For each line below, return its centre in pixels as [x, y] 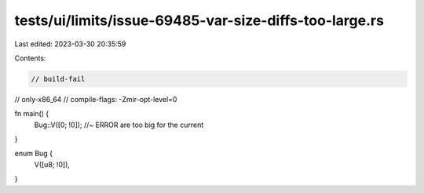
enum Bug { [33, 154]
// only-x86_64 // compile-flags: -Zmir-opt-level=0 [96, 99]
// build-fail [58, 79]
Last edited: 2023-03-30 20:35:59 [70, 44]
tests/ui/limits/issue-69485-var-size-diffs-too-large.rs [199, 20]
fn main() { [32, 114]
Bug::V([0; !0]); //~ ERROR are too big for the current [119, 125]
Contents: [30, 58]
